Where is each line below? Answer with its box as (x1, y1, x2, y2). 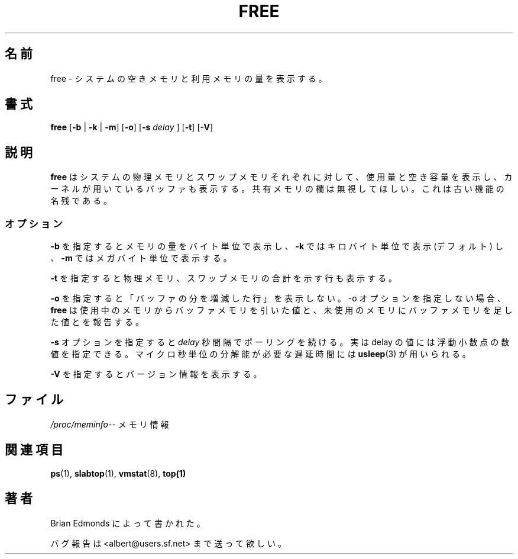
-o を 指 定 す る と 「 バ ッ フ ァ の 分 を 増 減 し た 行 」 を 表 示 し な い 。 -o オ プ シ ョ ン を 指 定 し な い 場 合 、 (50, 293, 506, 304)
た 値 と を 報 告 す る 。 (50, 317, 144, 327)
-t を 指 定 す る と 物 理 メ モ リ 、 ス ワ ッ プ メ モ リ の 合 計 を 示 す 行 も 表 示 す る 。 (50, 273, 397, 284)
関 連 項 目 (5, 442, 63, 458)
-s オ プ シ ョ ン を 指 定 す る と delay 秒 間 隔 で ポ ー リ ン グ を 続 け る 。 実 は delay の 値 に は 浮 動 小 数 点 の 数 (50, 337, 510, 348)
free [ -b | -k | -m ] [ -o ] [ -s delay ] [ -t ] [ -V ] (50, 122, 213, 133)
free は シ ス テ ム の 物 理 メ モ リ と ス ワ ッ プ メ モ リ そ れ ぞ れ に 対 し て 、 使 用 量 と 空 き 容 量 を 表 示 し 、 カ (50, 172, 513, 182)
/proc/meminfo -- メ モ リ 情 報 (50, 419, 169, 429)
